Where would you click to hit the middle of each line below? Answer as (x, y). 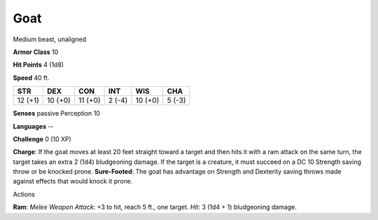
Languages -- (33, 126)
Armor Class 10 (36, 52)
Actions (24, 194)
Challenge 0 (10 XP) (42, 139)
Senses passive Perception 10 (57, 114)
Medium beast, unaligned (50, 39)
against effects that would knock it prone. (73, 181)
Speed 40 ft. (31, 78)
